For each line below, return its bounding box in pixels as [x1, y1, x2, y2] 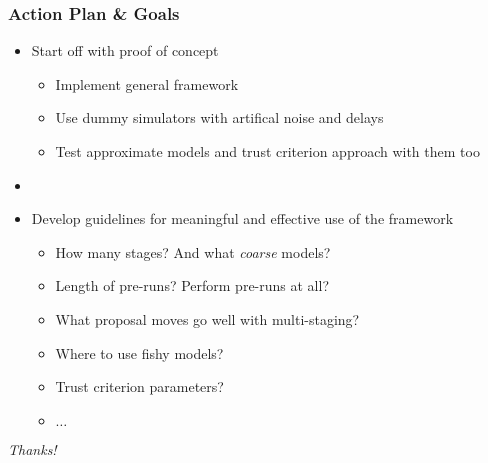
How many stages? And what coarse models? [55, 241, 331, 262]
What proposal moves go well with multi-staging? [55, 308, 360, 329]
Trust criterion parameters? [55, 376, 224, 397]
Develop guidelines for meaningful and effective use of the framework [31, 208, 454, 229]
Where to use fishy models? [55, 342, 224, 363]
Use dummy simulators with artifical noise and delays [55, 107, 384, 128]
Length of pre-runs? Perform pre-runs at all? [55, 275, 329, 296]
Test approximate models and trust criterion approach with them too [55, 141, 480, 161]
